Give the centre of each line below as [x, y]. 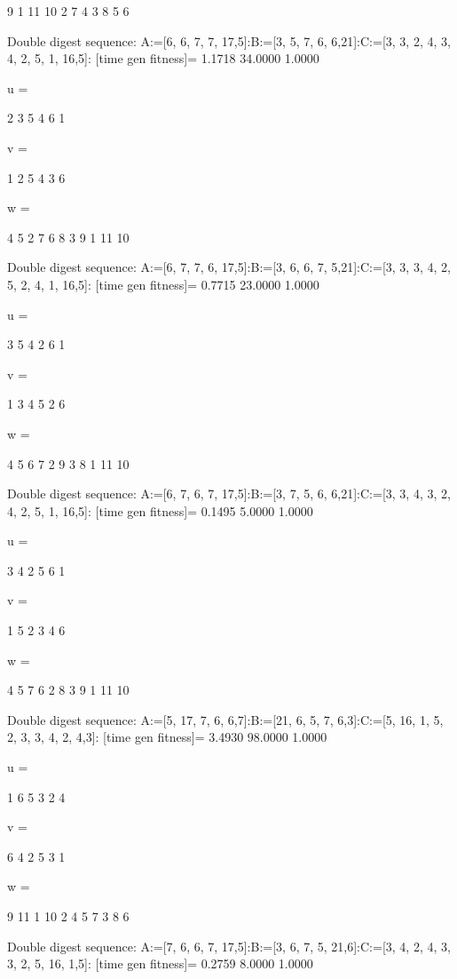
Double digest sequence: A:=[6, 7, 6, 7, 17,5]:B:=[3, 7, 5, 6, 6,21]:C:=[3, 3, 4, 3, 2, [229, 493]
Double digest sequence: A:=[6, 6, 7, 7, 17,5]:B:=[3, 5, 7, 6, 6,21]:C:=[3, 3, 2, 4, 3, [229, 40]
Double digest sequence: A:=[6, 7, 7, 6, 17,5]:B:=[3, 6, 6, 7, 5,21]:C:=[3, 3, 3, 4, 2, [229, 267]
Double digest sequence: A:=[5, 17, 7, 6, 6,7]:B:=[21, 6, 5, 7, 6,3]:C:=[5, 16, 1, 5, [225, 719]
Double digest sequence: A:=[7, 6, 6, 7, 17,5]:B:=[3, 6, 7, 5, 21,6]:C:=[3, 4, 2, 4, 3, [229, 946]
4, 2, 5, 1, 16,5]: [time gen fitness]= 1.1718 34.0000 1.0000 [163, 58]
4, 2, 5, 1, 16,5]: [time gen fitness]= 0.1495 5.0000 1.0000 [160, 510]
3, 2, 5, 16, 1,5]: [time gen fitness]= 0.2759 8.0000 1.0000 [160, 963]
